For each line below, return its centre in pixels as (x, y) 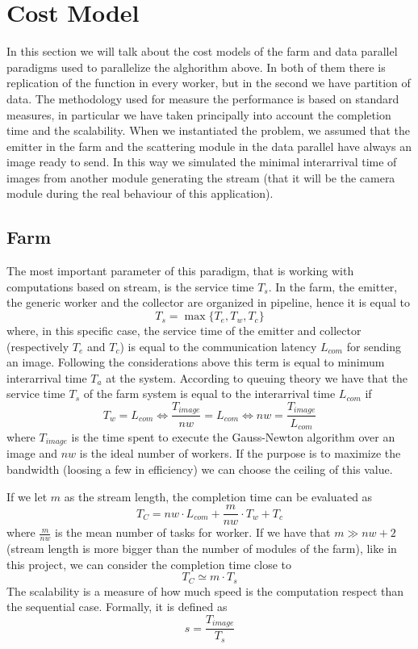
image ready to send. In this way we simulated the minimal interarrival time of (202, 162)
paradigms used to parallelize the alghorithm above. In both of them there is (196, 67)
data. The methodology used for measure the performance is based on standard (203, 98)
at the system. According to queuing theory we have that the (257, 377)
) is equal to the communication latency (218, 346)
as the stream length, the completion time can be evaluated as (218, 496)
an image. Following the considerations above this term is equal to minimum (196, 362)
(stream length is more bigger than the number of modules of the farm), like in (202, 549)
